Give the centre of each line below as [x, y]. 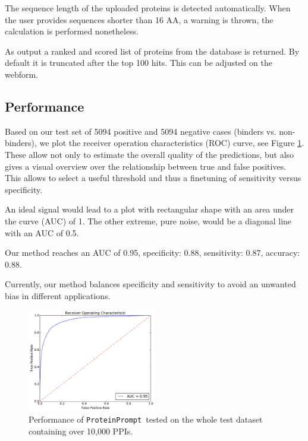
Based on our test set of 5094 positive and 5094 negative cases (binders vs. [141, 131]
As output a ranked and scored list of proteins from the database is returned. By [152, 51]
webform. [22, 74]
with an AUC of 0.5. [42, 232]
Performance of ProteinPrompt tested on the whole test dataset [146, 419]
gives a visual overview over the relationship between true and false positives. [146, 166]
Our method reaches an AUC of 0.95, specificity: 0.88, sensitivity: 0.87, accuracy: [153, 253]
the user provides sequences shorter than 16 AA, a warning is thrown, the [139, 19]
